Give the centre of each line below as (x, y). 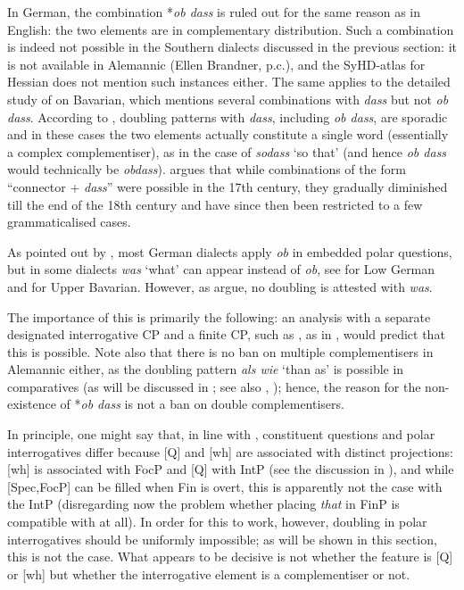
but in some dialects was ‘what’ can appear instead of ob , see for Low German (221, 269)
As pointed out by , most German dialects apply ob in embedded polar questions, (230, 251)
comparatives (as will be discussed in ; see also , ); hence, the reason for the (214, 386)
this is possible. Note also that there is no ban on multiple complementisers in (220, 351)
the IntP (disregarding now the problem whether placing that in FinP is (203, 504)
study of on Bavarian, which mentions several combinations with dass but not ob (228, 99)
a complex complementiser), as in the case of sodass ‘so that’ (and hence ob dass (227, 151)
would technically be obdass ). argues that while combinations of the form (207, 169)
